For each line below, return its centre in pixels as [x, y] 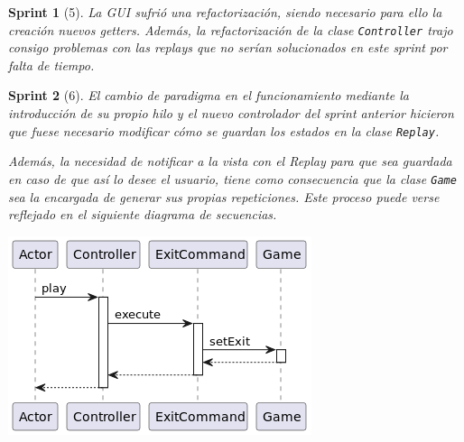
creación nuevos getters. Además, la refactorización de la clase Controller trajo [231, 29]
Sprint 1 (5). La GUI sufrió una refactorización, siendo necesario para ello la [225, 12]
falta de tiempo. [51, 64]
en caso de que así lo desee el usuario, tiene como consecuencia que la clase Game [232, 178]
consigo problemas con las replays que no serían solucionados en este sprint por [228, 47]
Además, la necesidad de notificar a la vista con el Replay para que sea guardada [230, 161]
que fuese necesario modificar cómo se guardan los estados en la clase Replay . [224, 130]
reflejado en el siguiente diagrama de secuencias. [143, 214]
